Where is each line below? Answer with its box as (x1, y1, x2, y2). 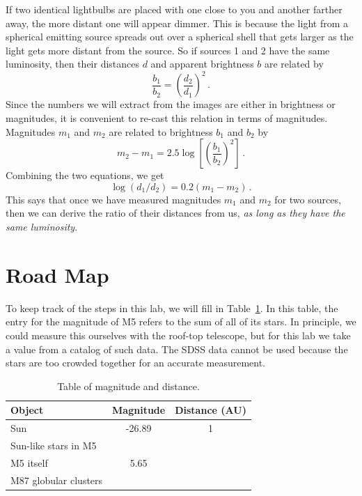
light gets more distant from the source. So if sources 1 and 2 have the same (6, 42, 330, 57)
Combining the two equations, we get (6, 168, 164, 183)
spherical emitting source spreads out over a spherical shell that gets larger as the (6, 29, 354, 44)
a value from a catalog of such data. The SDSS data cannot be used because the (6, 341, 348, 356)
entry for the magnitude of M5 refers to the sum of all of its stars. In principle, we (6, 314, 356, 329)
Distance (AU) (175, 403, 246, 417)
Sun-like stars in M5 (10, 438, 97, 452)
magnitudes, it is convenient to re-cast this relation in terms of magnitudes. (6, 111, 328, 125)
